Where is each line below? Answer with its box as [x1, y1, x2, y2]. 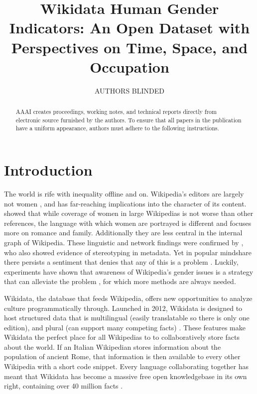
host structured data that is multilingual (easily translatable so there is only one [4, 312, 250, 323]
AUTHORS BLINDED [95, 85, 164, 96]
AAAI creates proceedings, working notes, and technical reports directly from [15, 107, 217, 116]
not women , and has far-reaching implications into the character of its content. [4, 198, 247, 208]
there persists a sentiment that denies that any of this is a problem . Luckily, [4, 257, 239, 267]
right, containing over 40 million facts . [4, 381, 123, 391]
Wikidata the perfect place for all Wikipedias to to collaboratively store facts [4, 332, 240, 342]
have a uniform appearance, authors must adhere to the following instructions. [15, 124, 219, 132]
